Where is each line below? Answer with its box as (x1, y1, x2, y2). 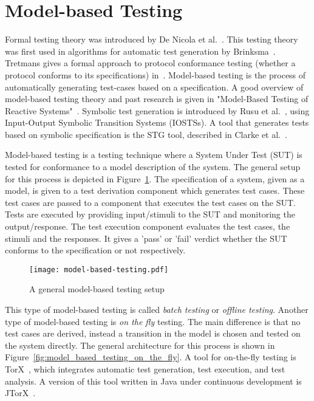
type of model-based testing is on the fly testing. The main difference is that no (5, 315, 301, 327)
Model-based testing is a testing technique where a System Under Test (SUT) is (5, 148, 302, 161)
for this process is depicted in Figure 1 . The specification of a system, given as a (5, 172, 305, 185)
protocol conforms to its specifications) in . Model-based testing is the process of (5, 68, 306, 81)
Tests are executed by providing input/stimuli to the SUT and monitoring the (5, 208, 295, 221)
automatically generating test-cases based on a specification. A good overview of (5, 80, 304, 93)
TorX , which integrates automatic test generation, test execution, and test (5, 363, 285, 375)
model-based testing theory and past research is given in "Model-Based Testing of (5, 92, 309, 105)
